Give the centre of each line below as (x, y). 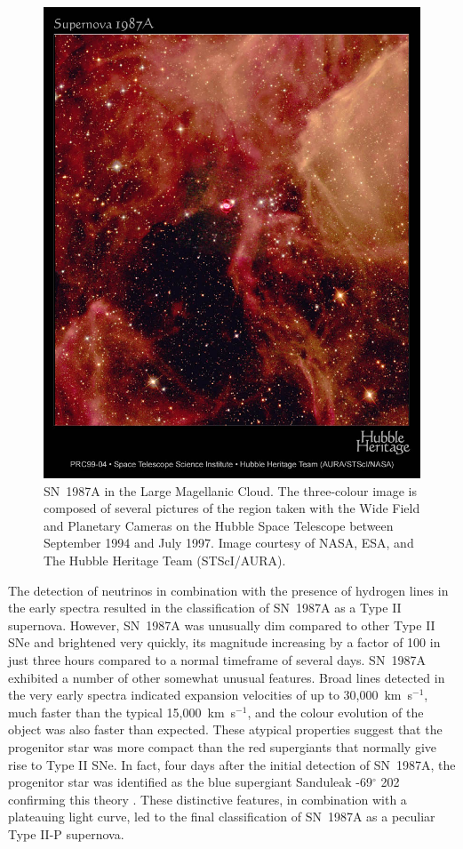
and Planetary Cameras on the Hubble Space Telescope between (219, 525)
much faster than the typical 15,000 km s (122, 712)
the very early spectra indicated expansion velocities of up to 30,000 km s (211, 695)
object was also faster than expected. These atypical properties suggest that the (225, 729)
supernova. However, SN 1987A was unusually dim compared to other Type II (222, 625)
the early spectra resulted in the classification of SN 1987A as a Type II (205, 608)
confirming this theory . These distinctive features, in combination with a (208, 799)
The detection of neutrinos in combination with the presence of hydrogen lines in (228, 590)
